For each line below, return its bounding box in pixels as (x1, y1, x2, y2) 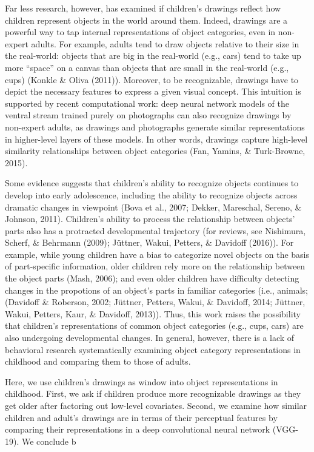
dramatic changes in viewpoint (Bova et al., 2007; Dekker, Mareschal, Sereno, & (5, 200, 302, 213)
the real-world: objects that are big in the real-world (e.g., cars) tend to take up (5, 49, 301, 62)
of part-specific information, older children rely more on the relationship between (5, 260, 306, 272)
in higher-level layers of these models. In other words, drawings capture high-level (5, 132, 308, 145)
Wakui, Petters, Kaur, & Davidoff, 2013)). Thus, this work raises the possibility (5, 307, 301, 320)
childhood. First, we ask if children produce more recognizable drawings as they (5, 387, 301, 400)
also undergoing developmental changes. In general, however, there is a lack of (5, 331, 295, 344)
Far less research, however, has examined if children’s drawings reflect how (5, 2, 281, 14)
